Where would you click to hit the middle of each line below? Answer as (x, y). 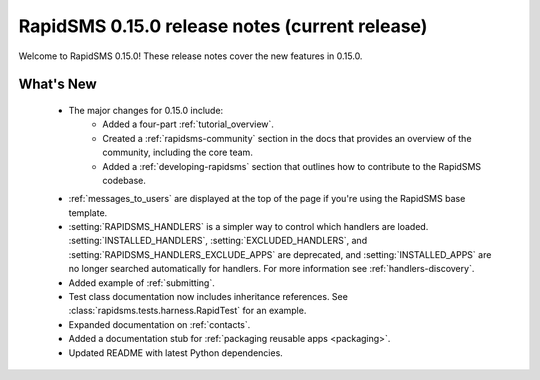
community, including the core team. (178, 152)
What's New (57, 84)
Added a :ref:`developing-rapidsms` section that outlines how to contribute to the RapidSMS (292, 166)
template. (88, 212)
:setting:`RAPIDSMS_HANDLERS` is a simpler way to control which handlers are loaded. (248, 227)
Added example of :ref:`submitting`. (141, 282)
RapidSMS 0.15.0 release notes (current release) (223, 26)
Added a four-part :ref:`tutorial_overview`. (188, 124)
